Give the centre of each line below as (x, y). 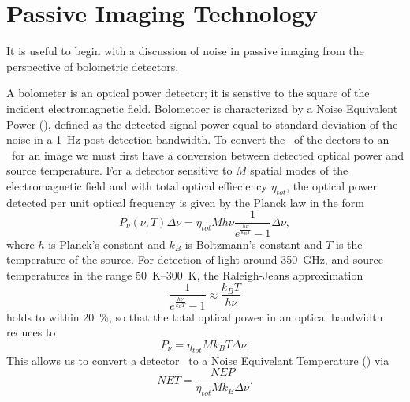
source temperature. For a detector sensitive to (119, 170)
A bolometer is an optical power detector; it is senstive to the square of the (188, 93)
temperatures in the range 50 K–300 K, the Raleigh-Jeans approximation (185, 274)
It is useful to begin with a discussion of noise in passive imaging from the (185, 51)
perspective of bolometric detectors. (93, 66)
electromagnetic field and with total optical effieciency (137, 185)
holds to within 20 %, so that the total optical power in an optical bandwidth (195, 316)
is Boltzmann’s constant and (253, 244)
